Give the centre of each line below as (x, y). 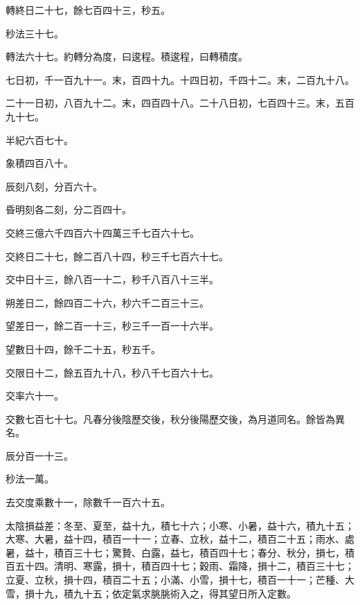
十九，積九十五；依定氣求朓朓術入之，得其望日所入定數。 (165, 593)
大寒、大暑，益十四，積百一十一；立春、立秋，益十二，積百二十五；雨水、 (175, 539)
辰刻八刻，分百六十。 (54, 186)
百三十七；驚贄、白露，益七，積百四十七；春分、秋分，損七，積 (209, 552)
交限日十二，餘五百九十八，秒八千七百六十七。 (112, 372)
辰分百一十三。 (39, 455)
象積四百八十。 (39, 163)
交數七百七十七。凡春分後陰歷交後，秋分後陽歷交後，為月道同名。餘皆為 (170, 418)
